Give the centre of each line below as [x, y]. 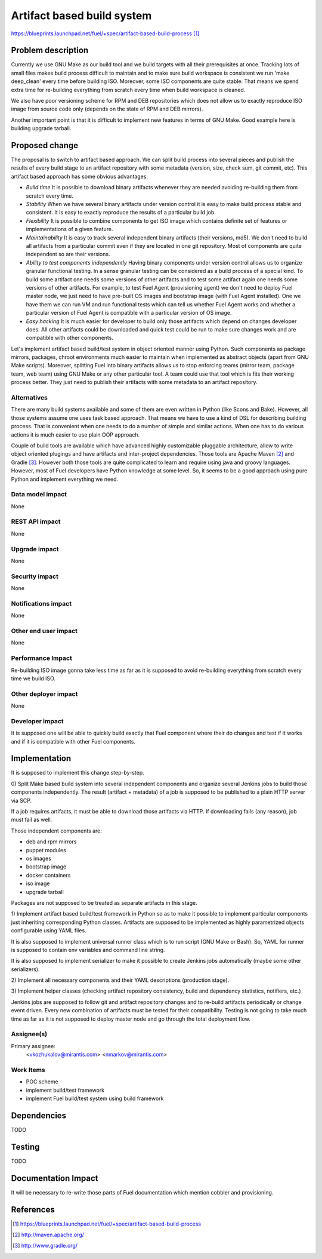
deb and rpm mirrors [51, 842]
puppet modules [46, 850]
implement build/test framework [65, 1090]
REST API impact [36, 521]
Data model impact [39, 495]
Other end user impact [44, 631]
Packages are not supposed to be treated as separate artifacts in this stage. [104, 902]
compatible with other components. [69, 338]
